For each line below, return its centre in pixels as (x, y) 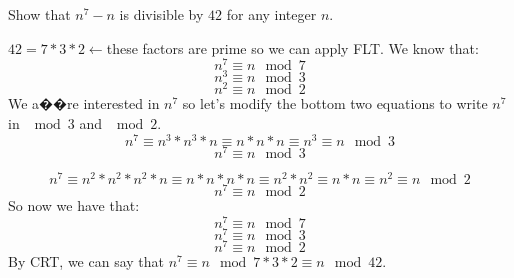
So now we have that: (74, 204)
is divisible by (161, 14)
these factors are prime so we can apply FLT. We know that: (292, 47)
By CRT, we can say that (86, 260)
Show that (39, 14)
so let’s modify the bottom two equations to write (335, 103)
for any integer (271, 14)
